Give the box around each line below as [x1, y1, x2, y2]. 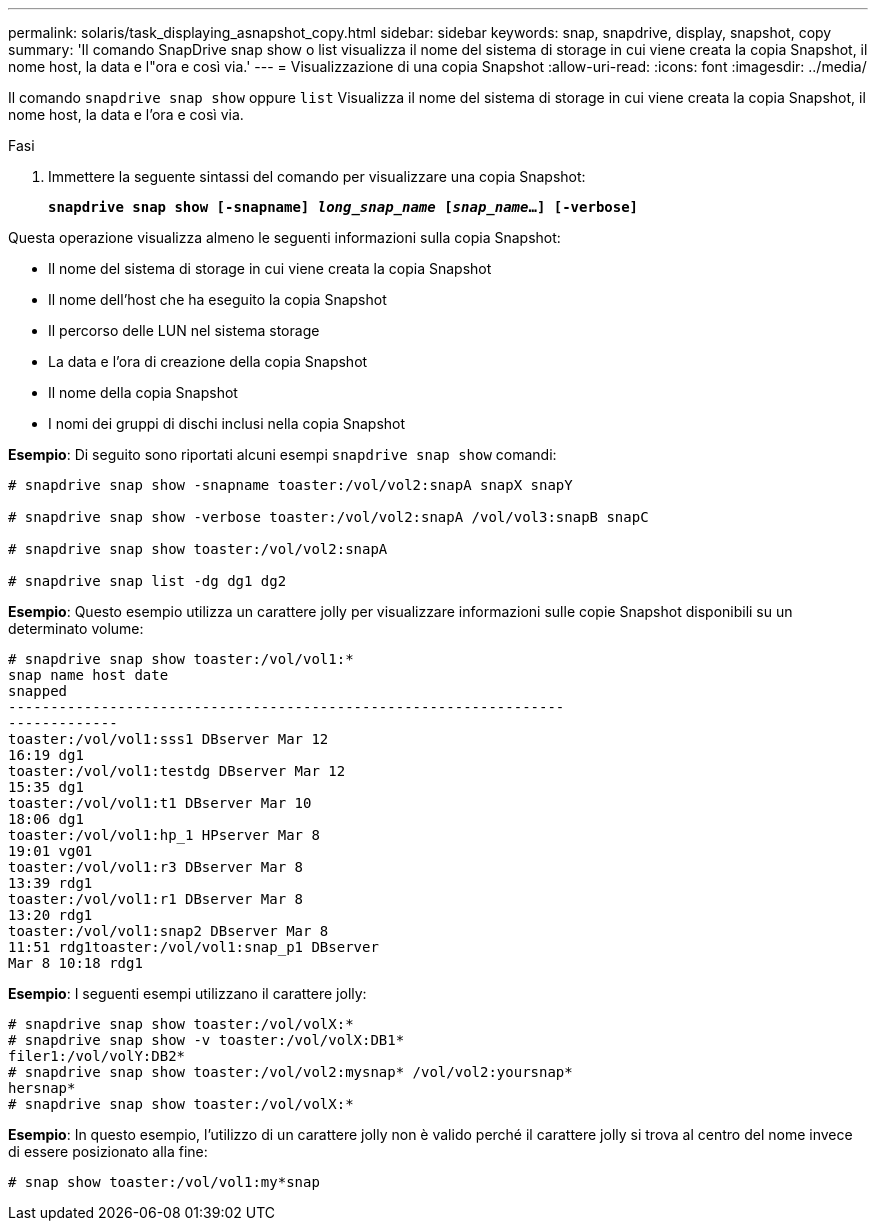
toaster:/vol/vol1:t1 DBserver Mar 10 [8, 795, 312, 811]
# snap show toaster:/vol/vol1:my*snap [8, 1174, 320, 1190]
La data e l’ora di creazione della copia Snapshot [48, 353, 368, 370]
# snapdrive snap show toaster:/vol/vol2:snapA [8, 541, 388, 557]
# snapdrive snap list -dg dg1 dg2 [8, 573, 287, 589]
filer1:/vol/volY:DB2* [8, 1048, 186, 1064]
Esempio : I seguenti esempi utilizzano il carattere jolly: [8, 985, 367, 1002]
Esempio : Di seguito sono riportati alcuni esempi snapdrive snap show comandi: [8, 446, 557, 463]
